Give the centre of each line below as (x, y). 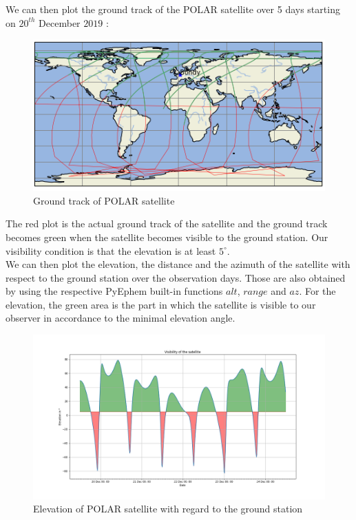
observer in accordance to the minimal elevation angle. (121, 318)
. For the (317, 291)
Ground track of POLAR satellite (104, 200)
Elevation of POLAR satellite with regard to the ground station (168, 509)
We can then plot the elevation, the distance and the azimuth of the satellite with (178, 264)
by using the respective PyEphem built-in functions (114, 291)
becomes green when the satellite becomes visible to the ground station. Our (167, 237)
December (60, 22)
